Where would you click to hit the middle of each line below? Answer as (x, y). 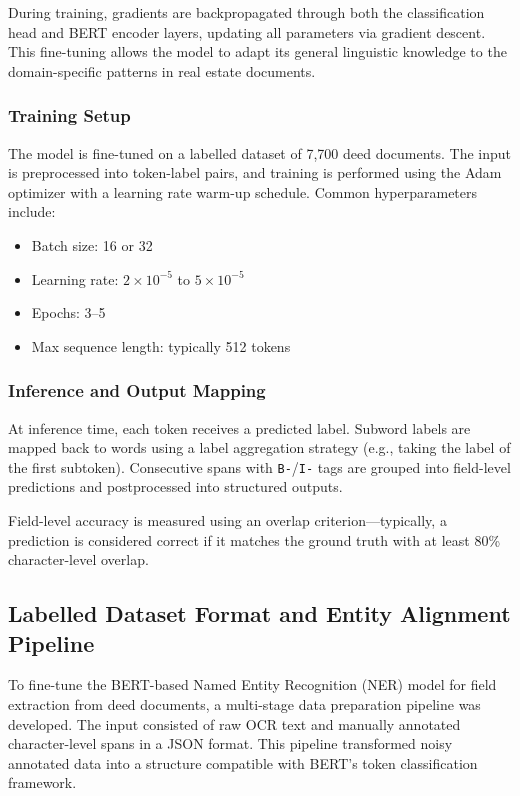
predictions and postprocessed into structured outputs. (175, 486)
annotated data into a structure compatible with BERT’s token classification (243, 762)
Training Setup (69, 115)
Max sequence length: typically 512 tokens (161, 345)
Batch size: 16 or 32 (92, 244)
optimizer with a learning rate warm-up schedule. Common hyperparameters (243, 191)
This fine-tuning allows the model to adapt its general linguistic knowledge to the (257, 51)
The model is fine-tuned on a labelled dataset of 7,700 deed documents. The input (260, 152)
